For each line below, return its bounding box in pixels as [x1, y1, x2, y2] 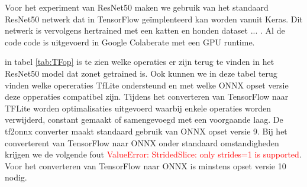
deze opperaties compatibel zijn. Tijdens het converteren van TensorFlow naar [5, 90, 289, 103]
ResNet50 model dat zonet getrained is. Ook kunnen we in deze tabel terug [5, 67, 277, 79]
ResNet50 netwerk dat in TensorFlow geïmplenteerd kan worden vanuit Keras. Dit [5, 12, 303, 25]
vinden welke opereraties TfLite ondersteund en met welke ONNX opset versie [5, 78, 289, 91]
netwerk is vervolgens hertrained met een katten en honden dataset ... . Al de [5, 24, 285, 37]
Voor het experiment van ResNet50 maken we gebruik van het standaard [5, 1, 269, 13]
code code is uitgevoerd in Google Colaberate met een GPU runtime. [5, 35, 255, 48]
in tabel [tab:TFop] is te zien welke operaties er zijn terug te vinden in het [5, 55, 274, 68]
